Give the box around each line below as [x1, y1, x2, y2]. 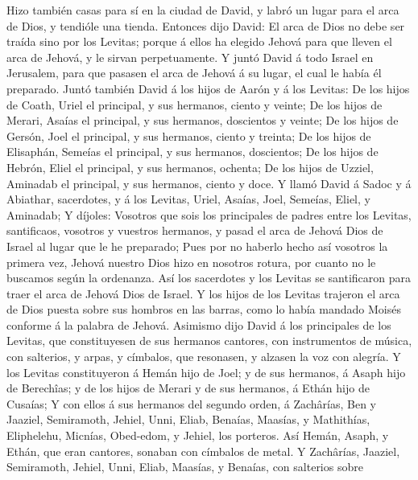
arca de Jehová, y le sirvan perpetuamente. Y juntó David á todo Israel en [6, 48, 374, 65]
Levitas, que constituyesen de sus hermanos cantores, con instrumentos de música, [6, 332, 412, 349]
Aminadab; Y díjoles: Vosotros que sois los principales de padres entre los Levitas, [6, 206, 412, 223]
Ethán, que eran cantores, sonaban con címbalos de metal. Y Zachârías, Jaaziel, [6, 442, 400, 459]
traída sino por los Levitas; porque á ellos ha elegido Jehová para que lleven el [6, 33, 392, 50]
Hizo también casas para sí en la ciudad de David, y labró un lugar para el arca [6, 2, 399, 18]
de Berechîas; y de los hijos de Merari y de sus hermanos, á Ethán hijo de [6, 379, 370, 396]
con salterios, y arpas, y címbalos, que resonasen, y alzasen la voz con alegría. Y [6, 348, 401, 365]
